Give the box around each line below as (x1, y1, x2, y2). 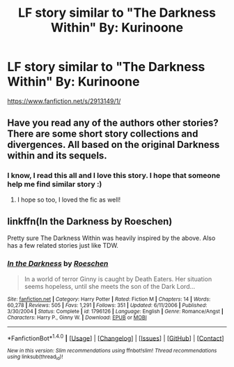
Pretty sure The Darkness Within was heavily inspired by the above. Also (7, 234, 216, 242)
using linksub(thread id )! (7, 354, 63, 361)
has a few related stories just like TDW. (7, 241, 118, 250)
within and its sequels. (7, 150, 108, 162)
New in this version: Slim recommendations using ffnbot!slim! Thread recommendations (7, 347, 217, 354)
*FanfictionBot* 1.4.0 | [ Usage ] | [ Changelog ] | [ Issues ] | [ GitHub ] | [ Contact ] (7, 333, 224, 343)
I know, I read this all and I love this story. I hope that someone (7, 171, 221, 181)
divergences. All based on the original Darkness (7, 139, 220, 151)
